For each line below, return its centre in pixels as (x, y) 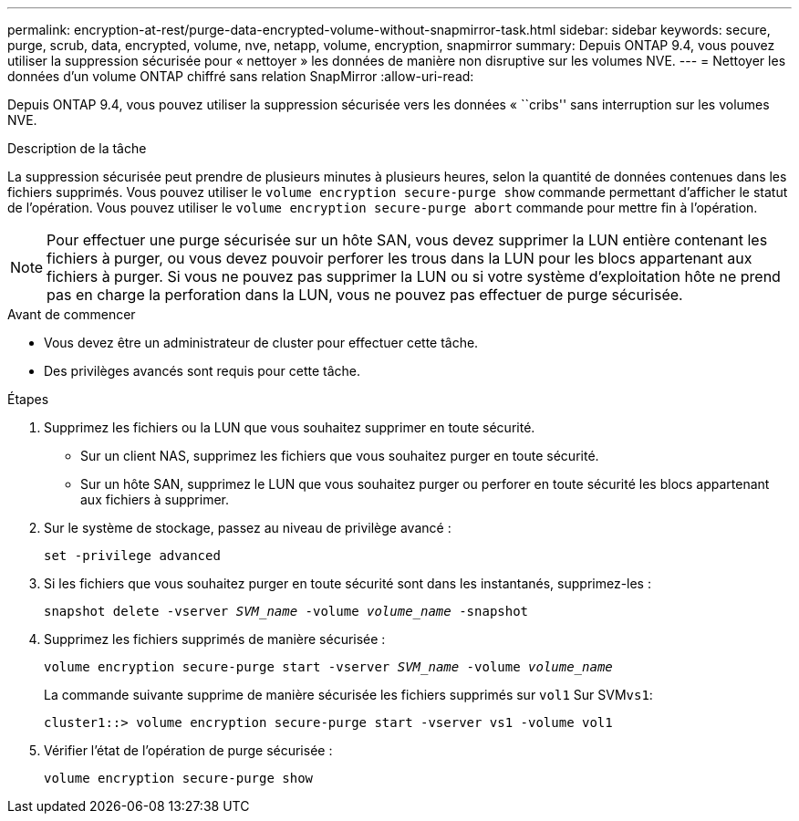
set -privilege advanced (132, 556)
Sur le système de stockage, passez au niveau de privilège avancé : (248, 528)
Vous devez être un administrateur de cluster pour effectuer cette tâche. (261, 343)
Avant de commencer (72, 314)
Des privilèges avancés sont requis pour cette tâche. (202, 371)
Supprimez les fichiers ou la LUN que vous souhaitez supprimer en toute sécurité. (290, 427)
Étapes (28, 399)
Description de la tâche (77, 148)
